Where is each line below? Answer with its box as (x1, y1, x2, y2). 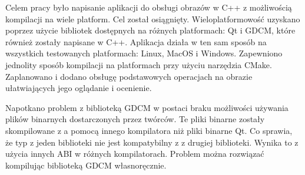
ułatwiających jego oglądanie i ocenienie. (5, 82, 152, 94)
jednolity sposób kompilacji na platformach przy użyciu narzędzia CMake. (5, 58, 272, 70)
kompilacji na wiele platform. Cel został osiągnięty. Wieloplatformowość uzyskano (5, 12, 300, 25)
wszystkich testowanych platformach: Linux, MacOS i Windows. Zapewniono (5, 47, 283, 59)
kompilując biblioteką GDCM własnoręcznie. (5, 159, 167, 171)
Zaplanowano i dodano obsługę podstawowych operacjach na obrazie (5, 70, 253, 82)
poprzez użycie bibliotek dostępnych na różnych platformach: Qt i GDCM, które (5, 24, 296, 36)
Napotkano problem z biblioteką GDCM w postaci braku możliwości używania (5, 101, 289, 113)
